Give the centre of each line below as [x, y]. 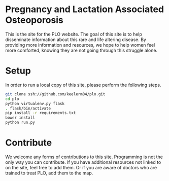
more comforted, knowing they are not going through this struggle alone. [81, 50]
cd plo [12, 99]
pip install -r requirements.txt [41, 113]
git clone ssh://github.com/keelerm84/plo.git [55, 94]
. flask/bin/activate [28, 108]
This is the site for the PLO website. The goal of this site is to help [74, 34]
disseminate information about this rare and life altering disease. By [76, 40]
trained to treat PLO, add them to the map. [49, 173]
